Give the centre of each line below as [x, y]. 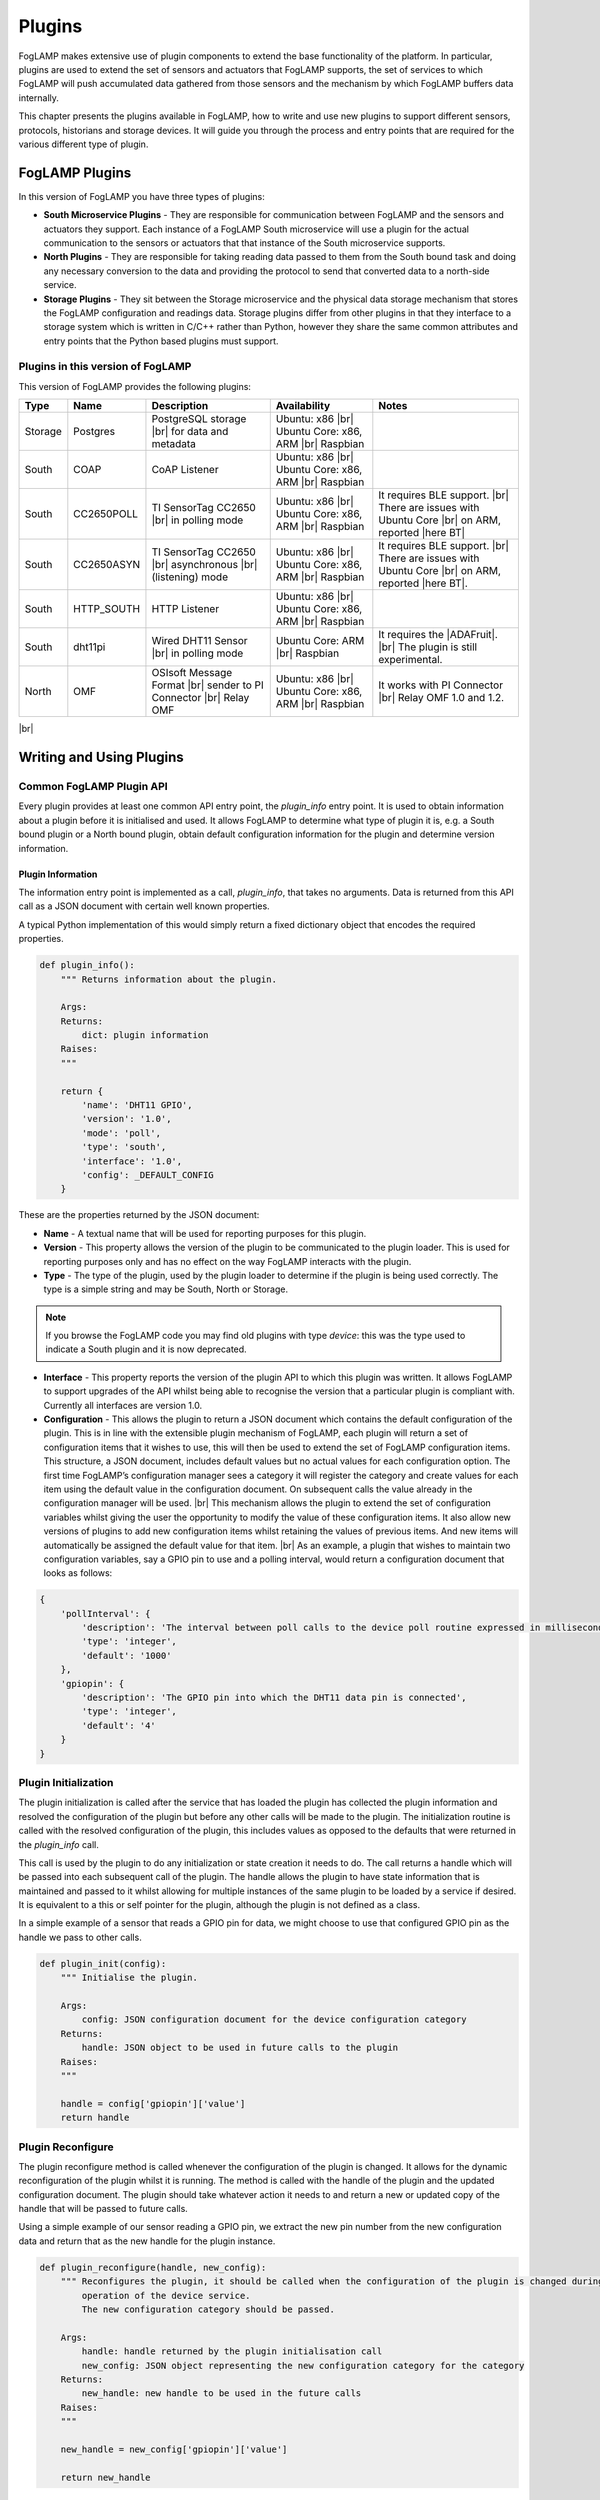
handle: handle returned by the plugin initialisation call [232, 2351]
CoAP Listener [185, 470]
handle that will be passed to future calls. [103, 2209]
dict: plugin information [145, 1035]
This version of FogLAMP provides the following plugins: [135, 386]
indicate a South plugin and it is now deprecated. [146, 1349]
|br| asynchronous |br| [204, 565]
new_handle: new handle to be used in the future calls [221, 2393]
